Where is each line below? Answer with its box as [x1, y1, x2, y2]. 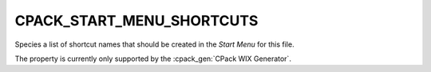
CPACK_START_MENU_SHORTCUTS [14, 12, 259, 29]
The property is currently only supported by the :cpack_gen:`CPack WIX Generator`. [14, 54, 291, 63]
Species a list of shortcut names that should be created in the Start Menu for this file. [14, 40, 295, 49]
